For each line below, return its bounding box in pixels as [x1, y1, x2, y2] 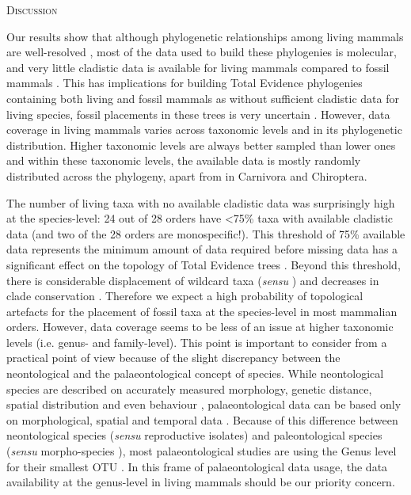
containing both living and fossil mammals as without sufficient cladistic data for [6, 89, 399, 106]
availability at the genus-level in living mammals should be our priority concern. [6, 474, 395, 490]
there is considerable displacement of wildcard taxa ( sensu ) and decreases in [6, 272, 379, 288]
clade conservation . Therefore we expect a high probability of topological [6, 287, 363, 304]
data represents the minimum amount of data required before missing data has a [6, 241, 398, 257]
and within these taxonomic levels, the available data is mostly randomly [6, 152, 361, 169]
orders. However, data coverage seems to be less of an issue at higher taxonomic [6, 318, 394, 335]
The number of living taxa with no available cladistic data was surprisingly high [6, 194, 395, 211]
